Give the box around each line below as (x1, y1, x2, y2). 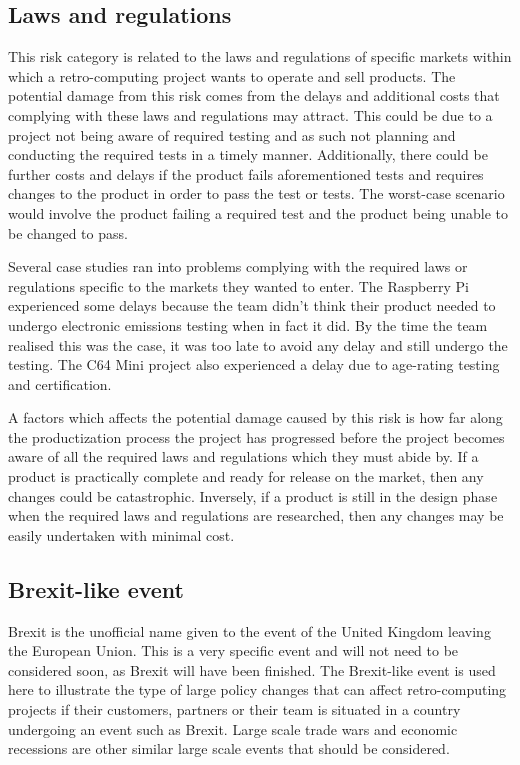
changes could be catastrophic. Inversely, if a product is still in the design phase (8, 485, 498, 506)
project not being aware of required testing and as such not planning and (8, 124, 456, 145)
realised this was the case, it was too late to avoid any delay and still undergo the (8, 334, 508, 355)
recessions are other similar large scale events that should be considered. (8, 738, 450, 759)
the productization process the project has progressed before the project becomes (8, 426, 505, 447)
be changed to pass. (8, 222, 128, 243)
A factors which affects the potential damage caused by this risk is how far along (8, 407, 503, 428)
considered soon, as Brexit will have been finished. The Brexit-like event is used (8, 659, 496, 680)
